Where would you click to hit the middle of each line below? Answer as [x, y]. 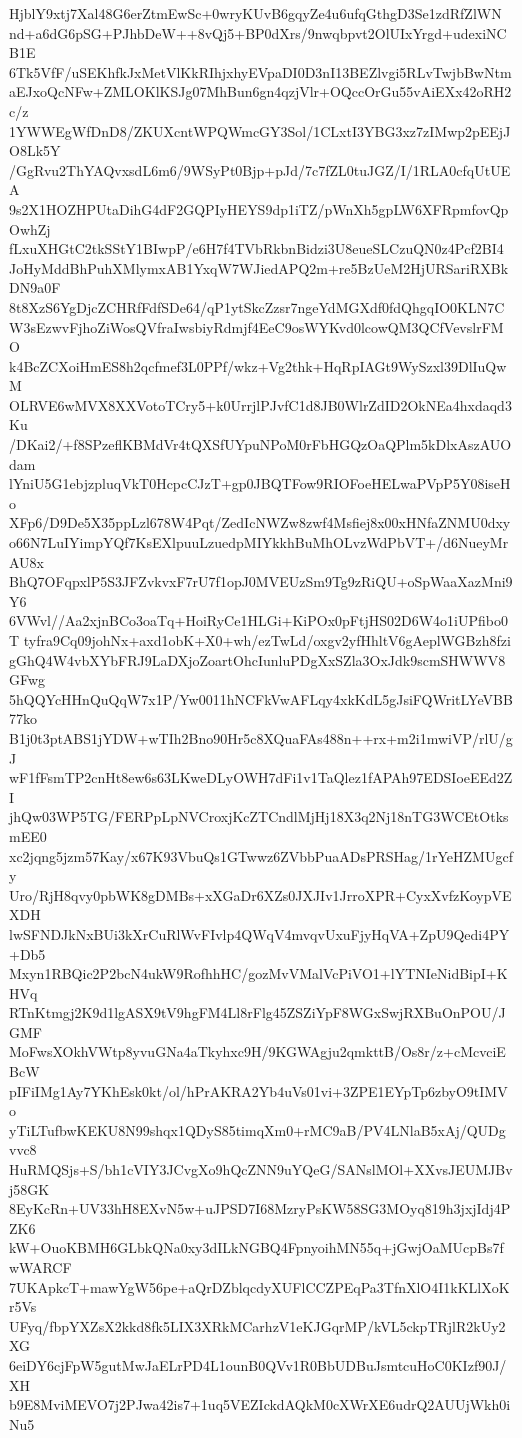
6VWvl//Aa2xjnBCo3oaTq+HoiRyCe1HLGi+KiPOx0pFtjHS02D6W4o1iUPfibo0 [258, 620]
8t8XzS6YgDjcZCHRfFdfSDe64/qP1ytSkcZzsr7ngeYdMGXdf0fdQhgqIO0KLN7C [257, 306]
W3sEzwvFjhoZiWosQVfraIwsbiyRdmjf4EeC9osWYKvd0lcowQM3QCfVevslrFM [256, 326]
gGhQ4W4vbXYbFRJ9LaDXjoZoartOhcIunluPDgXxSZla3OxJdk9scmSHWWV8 [257, 659]
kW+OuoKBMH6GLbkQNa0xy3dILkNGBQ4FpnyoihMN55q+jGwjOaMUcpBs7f [256, 1247]
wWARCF [40, 1267]
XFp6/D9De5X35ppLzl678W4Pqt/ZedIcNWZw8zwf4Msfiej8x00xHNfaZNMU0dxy [260, 522]
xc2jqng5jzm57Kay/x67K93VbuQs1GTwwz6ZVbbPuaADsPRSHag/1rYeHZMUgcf [261, 855]
